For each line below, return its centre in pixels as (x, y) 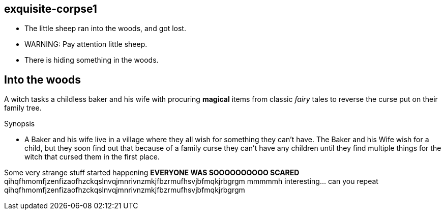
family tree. (23, 108)
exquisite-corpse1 (51, 9)
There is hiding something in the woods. (92, 60)
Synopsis (20, 124)
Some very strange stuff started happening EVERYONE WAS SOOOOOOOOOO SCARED (152, 173)
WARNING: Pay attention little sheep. (86, 44)
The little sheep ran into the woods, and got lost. (105, 29)
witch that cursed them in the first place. (92, 157)
